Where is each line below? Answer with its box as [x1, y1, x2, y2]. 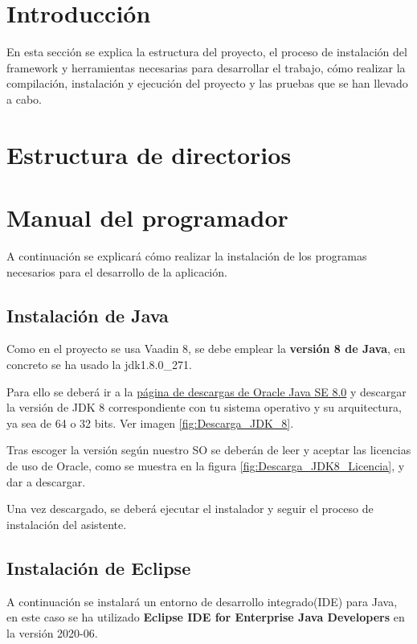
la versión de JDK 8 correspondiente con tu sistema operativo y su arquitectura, [6, 399, 402, 416]
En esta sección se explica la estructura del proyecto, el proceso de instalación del [6, 43, 407, 60]
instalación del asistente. [6, 515, 127, 532]
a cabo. [6, 90, 42, 107]
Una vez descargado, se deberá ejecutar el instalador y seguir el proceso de [6, 500, 374, 517]
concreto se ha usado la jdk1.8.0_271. [6, 355, 192, 372]
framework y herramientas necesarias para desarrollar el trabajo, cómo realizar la [6, 59, 406, 76]
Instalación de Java [6, 302, 169, 327]
